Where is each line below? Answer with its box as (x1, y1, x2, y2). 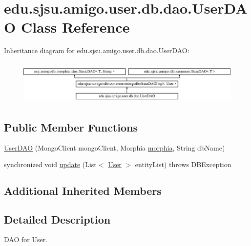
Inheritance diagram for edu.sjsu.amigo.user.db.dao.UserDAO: (4, 45, 189, 56)
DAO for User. (4, 234, 48, 245)
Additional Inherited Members (4, 183, 162, 198)
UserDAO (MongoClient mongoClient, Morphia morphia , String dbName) (4, 143, 225, 153)
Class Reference (21, 17, 130, 37)
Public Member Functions (4, 120, 138, 135)
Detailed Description (4, 211, 111, 227)
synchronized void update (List (4, 159, 97, 169)
